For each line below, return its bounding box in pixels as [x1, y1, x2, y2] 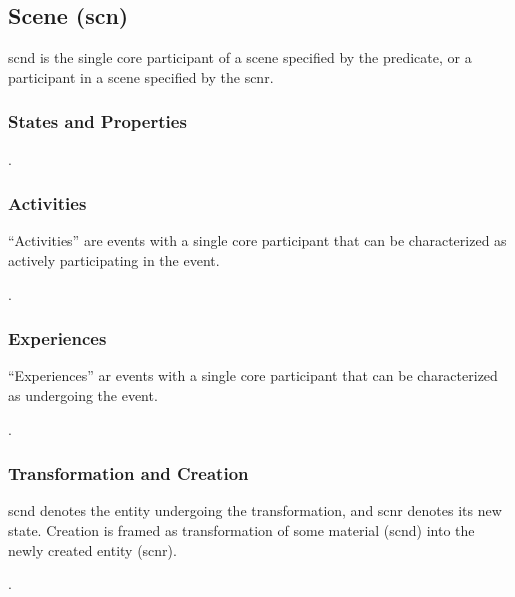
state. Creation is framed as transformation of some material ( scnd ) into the [8, 520, 475, 541]
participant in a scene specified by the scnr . [8, 66, 274, 87]
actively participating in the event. [8, 250, 220, 271]
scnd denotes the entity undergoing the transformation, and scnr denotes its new [8, 500, 502, 521]
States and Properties [8, 109, 187, 134]
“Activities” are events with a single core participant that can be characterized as [8, 230, 507, 251]
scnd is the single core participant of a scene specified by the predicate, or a [8, 47, 472, 68]
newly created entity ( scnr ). [8, 539, 177, 560]
